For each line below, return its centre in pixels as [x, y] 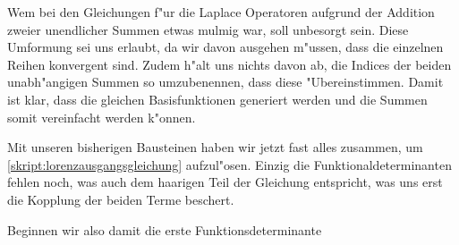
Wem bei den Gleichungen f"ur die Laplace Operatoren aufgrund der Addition [221, 12]
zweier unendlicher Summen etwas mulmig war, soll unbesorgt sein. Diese [208, 29]
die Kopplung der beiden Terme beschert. [121, 199]
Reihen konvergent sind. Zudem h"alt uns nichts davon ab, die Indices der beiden [229, 64]
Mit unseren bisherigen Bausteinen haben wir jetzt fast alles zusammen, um [215, 147]
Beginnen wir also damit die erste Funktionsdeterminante [165, 229]
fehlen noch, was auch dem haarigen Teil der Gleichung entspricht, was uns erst [225, 182]
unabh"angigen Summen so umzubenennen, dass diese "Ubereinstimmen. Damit [225, 82]
